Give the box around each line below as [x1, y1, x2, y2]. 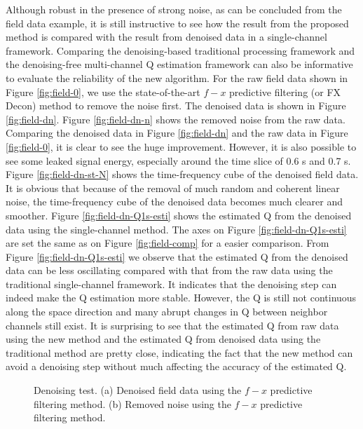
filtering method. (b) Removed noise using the [34, 396, 231, 411]
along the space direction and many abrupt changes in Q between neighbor [6, 304, 328, 319]
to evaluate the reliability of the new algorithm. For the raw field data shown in [6, 70, 348, 85]
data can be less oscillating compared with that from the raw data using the [6, 263, 333, 278]
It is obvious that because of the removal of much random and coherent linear [6, 180, 340, 195]
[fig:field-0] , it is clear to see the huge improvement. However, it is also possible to [6, 139, 357, 154]
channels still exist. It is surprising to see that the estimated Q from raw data [6, 318, 339, 332]
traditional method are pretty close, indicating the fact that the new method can [6, 345, 353, 360]
